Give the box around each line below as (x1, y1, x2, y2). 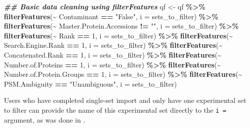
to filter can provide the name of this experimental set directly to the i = (4, 104, 226, 115)
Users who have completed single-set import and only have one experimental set (4, 95, 247, 105)
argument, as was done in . (4, 114, 85, 125)
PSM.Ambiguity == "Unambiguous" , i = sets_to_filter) (4, 78, 177, 89)
